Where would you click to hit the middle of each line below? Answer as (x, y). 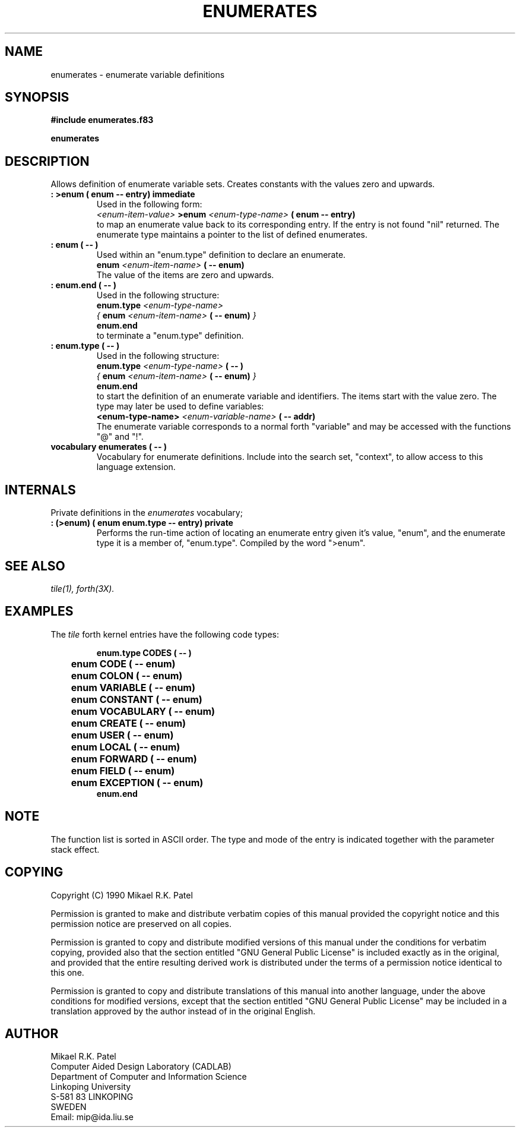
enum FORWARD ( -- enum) (134, 759)
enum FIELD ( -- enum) (123, 770)
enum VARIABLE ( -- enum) (133, 687)
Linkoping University (91, 1087)
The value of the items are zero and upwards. (185, 275)
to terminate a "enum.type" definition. (170, 336)
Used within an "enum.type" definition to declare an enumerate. (221, 255)
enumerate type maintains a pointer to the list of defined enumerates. (232, 235)
